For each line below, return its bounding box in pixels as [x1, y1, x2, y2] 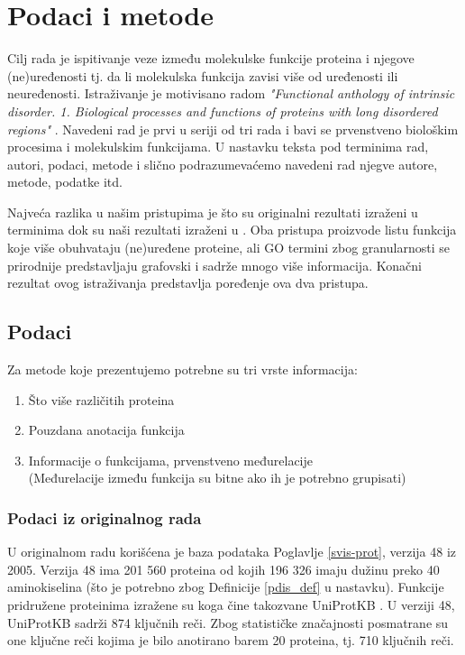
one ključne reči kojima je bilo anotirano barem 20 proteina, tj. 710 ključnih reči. [7, 631, 454, 650]
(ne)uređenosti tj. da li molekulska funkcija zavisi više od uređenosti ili [7, 66, 398, 85]
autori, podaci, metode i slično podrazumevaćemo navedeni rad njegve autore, [7, 154, 438, 173]
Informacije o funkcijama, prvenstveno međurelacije [28, 450, 314, 469]
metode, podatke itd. [7, 172, 123, 191]
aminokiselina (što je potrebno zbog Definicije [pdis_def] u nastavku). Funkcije [7, 577, 444, 596]
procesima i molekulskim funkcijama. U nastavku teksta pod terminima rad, [7, 137, 429, 156]
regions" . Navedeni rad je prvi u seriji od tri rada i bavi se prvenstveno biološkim [7, 119, 459, 138]
